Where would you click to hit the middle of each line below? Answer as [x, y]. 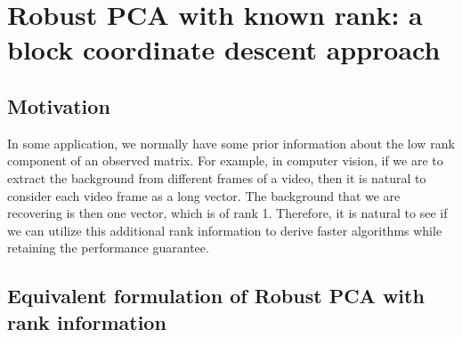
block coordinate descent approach [224, 49]
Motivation [59, 105]
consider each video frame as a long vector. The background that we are [204, 195]
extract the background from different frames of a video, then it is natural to [217, 177]
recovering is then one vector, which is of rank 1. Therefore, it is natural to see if [227, 213]
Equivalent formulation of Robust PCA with [216, 296]
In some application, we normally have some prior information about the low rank [231, 143]
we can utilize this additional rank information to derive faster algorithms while [225, 230]
